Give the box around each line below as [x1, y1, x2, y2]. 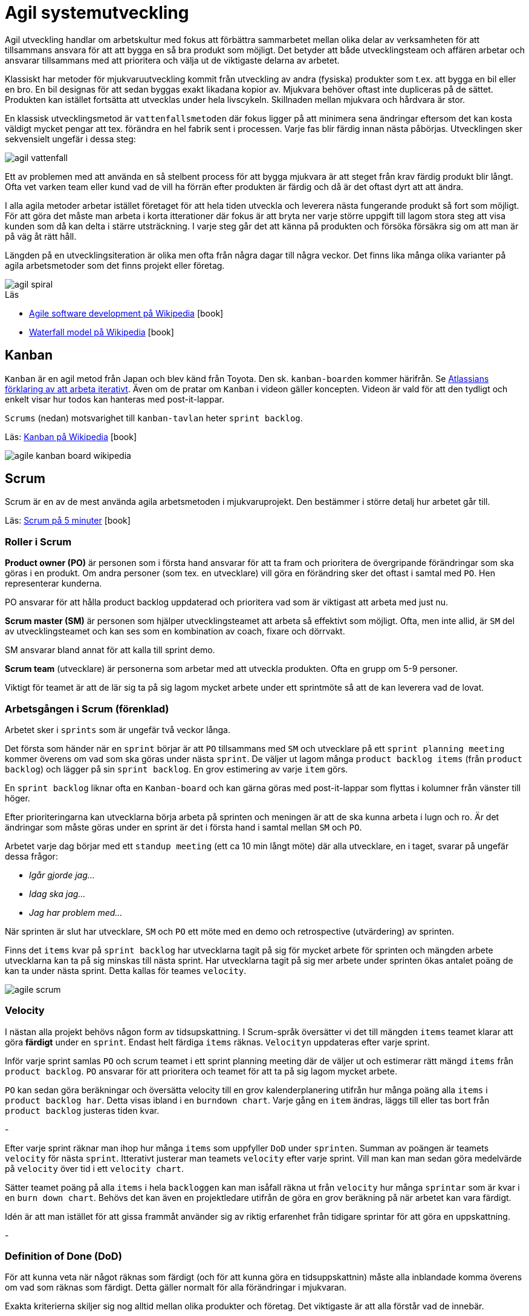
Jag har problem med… [29, 907, 123, 918]
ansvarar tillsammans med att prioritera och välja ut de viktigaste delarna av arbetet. [5, 54, 340, 65]
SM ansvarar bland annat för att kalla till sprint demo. [5, 645, 215, 656]
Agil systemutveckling [5, 2, 189, 23]
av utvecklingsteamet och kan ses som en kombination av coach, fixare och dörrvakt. [5, 626, 345, 637]
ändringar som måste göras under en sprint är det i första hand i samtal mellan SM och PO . [5, 821, 362, 832]
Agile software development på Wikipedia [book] [29, 308, 224, 318]
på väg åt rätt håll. [5, 231, 77, 242]
